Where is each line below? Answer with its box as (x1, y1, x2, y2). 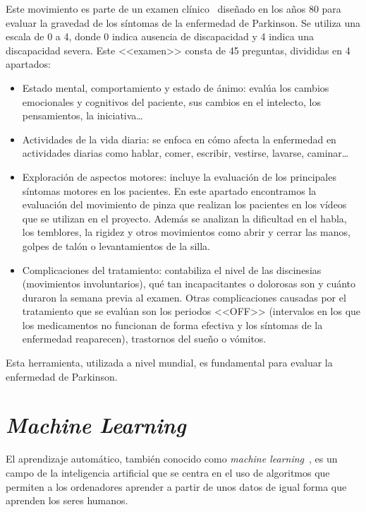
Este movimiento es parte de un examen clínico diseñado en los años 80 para (6, 1, 341, 16)
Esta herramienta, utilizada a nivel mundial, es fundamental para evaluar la (6, 355, 333, 370)
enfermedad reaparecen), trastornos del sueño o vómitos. (22, 331, 267, 346)
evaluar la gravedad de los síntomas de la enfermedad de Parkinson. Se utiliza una (6, 15, 361, 30)
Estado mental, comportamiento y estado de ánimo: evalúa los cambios (22, 80, 329, 95)
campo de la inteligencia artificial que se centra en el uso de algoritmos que (6, 465, 330, 480)
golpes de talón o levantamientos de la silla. (22, 238, 211, 253)
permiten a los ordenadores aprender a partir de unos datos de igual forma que (6, 479, 347, 494)
